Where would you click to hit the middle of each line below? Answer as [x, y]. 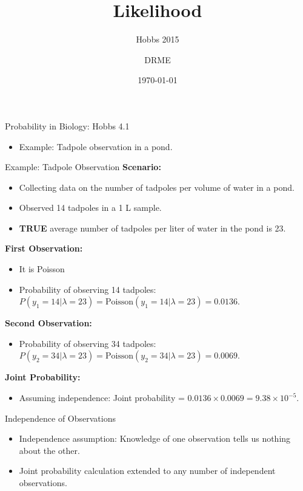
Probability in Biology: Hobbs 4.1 [67, 125]
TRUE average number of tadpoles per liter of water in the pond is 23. [152, 228]
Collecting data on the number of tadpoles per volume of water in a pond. [157, 187]
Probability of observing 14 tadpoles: [88, 289]
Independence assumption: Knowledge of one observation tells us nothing [155, 438]
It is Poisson [42, 269]
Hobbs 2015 [158, 39]
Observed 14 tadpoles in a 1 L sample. [90, 208]
